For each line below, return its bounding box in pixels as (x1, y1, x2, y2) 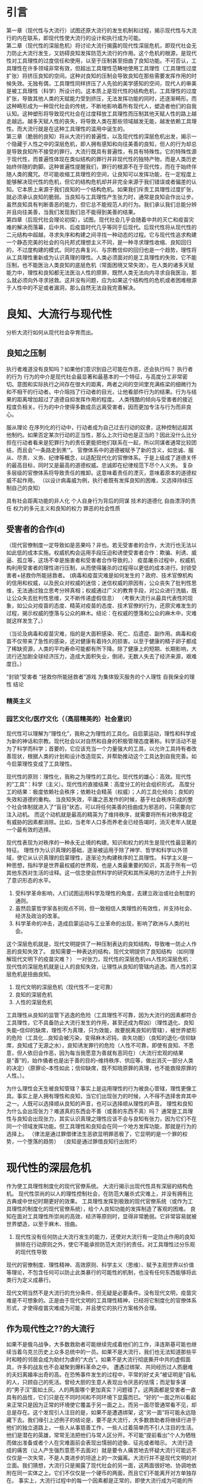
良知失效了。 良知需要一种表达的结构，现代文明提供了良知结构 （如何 (16, 948, 189, 955)
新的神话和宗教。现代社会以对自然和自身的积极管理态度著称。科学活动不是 (11, 737, 197, 745)
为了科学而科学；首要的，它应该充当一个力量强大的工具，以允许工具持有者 (6, 745, 192, 752)
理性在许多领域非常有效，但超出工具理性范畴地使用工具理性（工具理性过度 (11, 64, 197, 71)
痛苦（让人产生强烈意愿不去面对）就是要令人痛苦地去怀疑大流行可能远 (16, 1446, 192, 1454)
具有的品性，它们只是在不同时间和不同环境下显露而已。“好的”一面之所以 (6, 1394, 186, 1401)
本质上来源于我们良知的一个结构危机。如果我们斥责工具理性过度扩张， (22, 185, 197, 193)
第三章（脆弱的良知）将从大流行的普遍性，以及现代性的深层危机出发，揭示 (6, 133, 192, 140)
